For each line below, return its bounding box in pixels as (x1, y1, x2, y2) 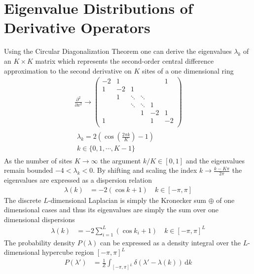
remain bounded (4, 165, 53, 175)
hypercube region (42, 247, 94, 257)
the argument (100, 155, 141, 165)
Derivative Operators (4, 17, 150, 38)
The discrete (4, 195, 41, 205)
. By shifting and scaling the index (93, 165, 197, 175)
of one (216, 195, 235, 205)
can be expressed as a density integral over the (100, 237, 241, 247)
